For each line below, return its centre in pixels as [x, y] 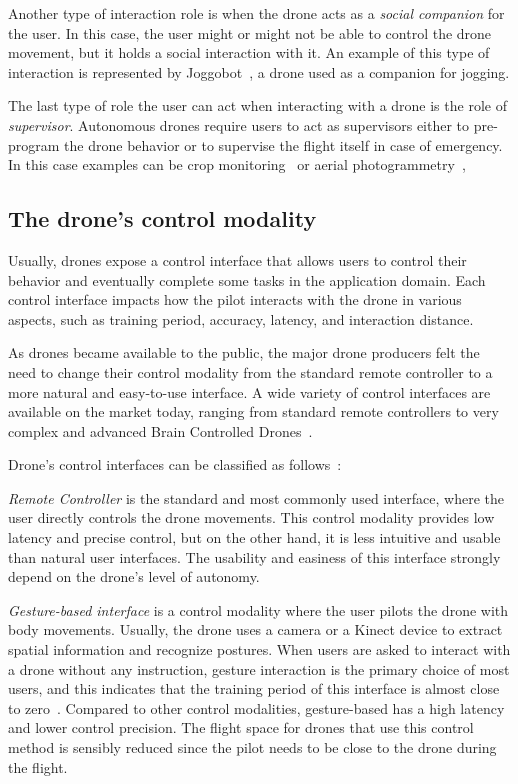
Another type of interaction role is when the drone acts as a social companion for [256, 13]
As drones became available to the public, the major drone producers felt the [244, 352]
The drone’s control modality [162, 218]
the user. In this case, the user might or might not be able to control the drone [250, 32]
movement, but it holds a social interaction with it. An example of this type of [249, 52]
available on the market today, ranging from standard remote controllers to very [253, 411]
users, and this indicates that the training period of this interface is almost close [254, 688]
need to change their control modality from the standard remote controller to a [250, 371]
